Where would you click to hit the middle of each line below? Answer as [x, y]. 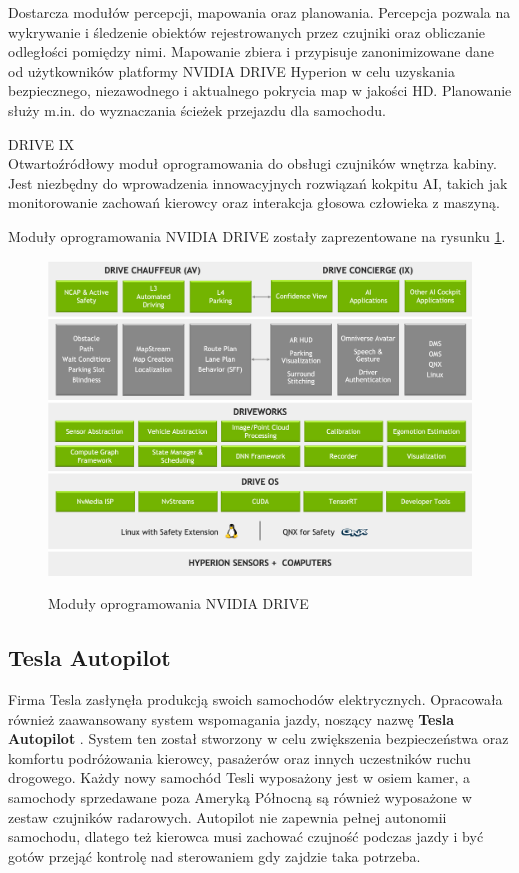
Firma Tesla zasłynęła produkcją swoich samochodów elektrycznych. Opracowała [255, 699]
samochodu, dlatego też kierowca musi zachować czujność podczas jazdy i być [246, 836]
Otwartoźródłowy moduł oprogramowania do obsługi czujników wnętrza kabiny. [252, 163]
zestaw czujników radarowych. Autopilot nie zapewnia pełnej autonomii [227, 816]
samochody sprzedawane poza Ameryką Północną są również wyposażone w [240, 796]
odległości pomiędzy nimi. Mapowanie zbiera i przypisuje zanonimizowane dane [251, 51]
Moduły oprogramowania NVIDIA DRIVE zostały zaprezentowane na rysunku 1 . [257, 235]
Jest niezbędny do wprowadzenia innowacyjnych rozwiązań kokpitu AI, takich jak [258, 182]
